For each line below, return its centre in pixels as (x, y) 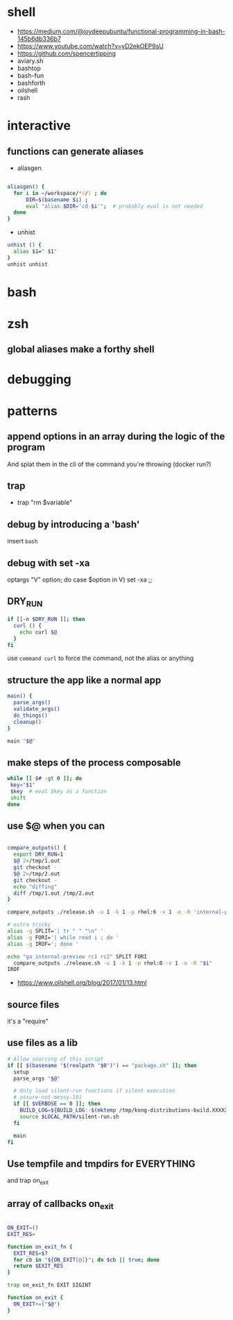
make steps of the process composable (94, 762)
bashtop (29, 68)
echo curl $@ (38, 632)
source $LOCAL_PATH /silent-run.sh (69, 1117)
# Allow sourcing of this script (55, 1059)
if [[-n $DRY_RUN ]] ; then (46, 619)
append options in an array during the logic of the (116, 437)
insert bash (23, 541)
